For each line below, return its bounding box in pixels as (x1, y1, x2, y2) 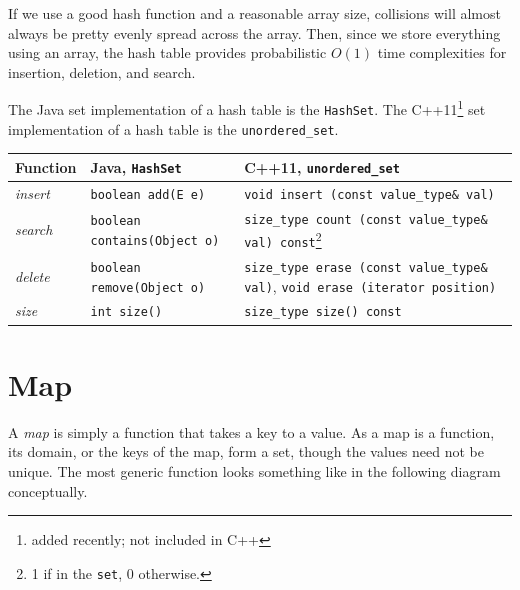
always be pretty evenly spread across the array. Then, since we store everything (8, 22, 501, 43)
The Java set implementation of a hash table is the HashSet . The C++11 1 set (8, 96, 486, 120)
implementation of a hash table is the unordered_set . (8, 118, 339, 139)
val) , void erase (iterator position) (244, 275, 497, 296)
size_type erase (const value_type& (244, 260, 488, 275)
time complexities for (377, 42, 507, 63)
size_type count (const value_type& (244, 212, 488, 227)
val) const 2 (244, 228, 322, 250)
